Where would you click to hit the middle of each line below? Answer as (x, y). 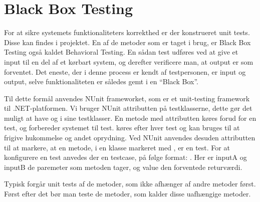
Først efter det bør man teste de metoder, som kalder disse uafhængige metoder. (127, 194)
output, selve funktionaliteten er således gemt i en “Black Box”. (101, 81)
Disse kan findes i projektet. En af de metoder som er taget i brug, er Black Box (127, 42)
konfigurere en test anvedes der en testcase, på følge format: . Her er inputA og (125, 157)
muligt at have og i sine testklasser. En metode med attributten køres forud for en (130, 118)
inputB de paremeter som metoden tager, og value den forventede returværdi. (123, 167)
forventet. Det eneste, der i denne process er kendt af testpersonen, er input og (125, 71)
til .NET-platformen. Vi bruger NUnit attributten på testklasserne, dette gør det (128, 108)
